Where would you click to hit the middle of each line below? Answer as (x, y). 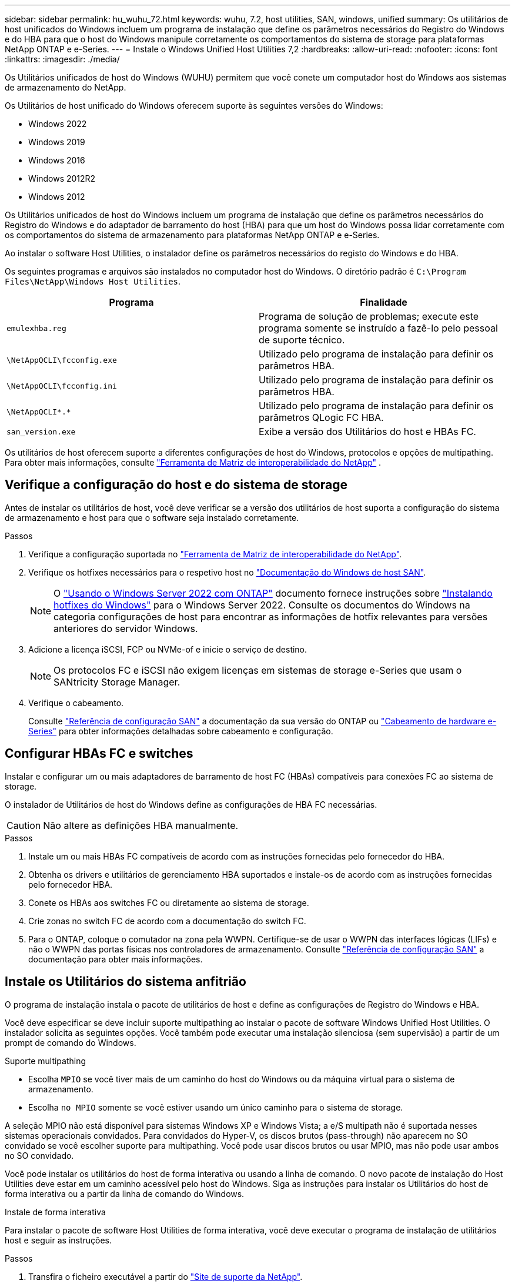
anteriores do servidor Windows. (126, 628)
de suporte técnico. (302, 340)
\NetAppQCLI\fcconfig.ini (62, 386)
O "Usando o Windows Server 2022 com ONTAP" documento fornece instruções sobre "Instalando (273, 593)
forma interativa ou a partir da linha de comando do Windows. (125, 1193)
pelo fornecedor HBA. (71, 884)
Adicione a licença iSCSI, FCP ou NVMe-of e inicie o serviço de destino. (168, 649)
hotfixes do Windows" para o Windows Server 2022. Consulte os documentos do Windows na (262, 605)
